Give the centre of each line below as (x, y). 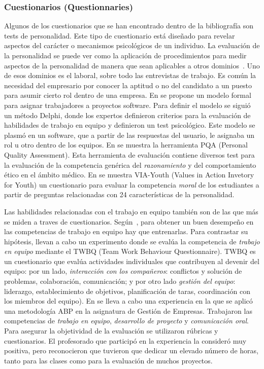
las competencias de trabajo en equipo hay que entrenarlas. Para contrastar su (126, 231)
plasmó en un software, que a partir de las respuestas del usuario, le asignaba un (129, 135)
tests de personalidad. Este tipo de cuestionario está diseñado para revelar (120, 35)
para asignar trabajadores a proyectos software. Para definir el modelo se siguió (127, 105)
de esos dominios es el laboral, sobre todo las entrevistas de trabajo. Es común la (130, 75)
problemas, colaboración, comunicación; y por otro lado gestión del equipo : (120, 281)
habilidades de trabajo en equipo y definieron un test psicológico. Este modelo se (130, 125)
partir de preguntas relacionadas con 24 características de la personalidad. (119, 194)
